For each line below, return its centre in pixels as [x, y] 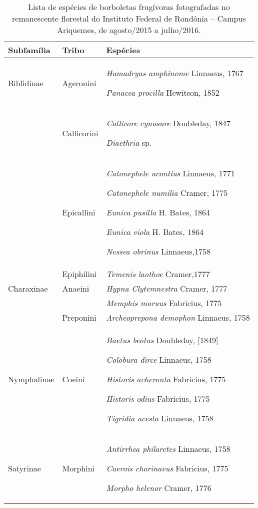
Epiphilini [79, 274]
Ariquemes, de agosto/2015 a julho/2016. [129, 30]
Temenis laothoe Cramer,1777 [158, 274]
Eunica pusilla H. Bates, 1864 [158, 212]
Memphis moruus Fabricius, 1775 [164, 303]
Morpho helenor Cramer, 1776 [159, 488]
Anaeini [76, 288]
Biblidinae [26, 83]
